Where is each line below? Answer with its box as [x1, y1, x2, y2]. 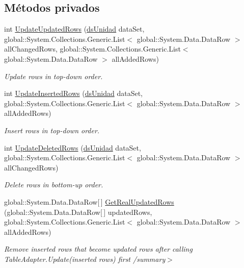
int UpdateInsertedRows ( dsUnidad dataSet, [4, 88, 143, 99]
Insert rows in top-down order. [4, 125, 100, 135]
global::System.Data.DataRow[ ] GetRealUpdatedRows [4, 196, 174, 207]
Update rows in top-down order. [4, 70, 103, 81]
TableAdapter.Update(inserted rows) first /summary [4, 253, 166, 264]
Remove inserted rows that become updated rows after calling [4, 243, 193, 254]
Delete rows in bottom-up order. [4, 179, 103, 190]
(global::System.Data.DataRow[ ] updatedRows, [4, 206, 152, 217]
